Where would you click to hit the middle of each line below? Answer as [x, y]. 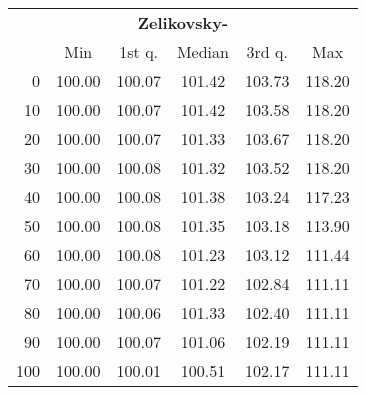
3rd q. [267, 51]
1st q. [139, 51]
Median [202, 51]
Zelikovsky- [183, 22]
